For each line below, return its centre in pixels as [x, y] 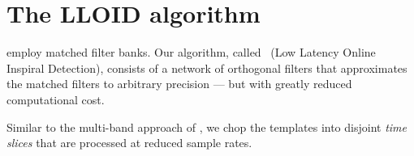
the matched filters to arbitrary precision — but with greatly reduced [179, 84]
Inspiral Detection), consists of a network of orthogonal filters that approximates [207, 67]
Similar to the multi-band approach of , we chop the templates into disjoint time [207, 126]
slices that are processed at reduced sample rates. [129, 143]
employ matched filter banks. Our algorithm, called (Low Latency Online [191, 52]
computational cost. [56, 99]
